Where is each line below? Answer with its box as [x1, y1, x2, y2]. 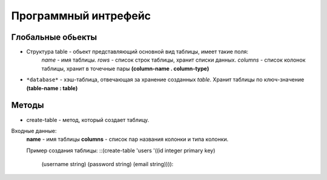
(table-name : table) [26, 85, 78, 92]
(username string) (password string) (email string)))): [41, 161, 174, 168]
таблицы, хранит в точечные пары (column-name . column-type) [41, 65, 210, 72]
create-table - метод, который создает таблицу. [26, 116, 150, 123]
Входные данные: [11, 127, 57, 134]
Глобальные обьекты [11, 32, 97, 42]
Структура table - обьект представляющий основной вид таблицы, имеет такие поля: [26, 48, 248, 56]
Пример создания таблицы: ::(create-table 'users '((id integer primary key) [26, 147, 216, 154]
